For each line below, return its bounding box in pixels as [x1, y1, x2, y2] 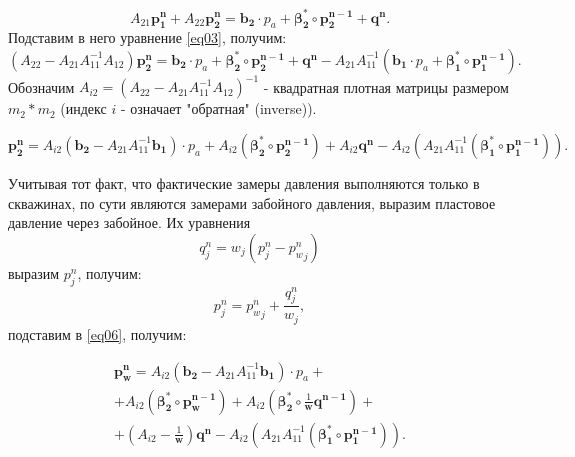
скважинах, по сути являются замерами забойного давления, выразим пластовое [8, 192, 496, 213]
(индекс [60, 98, 107, 119]
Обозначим [8, 76, 75, 97]
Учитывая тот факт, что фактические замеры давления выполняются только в [8, 172, 480, 193]
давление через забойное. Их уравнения [8, 212, 251, 233]
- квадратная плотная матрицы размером [263, 76, 509, 97]
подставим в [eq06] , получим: [8, 323, 187, 344]
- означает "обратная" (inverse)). [120, 98, 317, 119]
